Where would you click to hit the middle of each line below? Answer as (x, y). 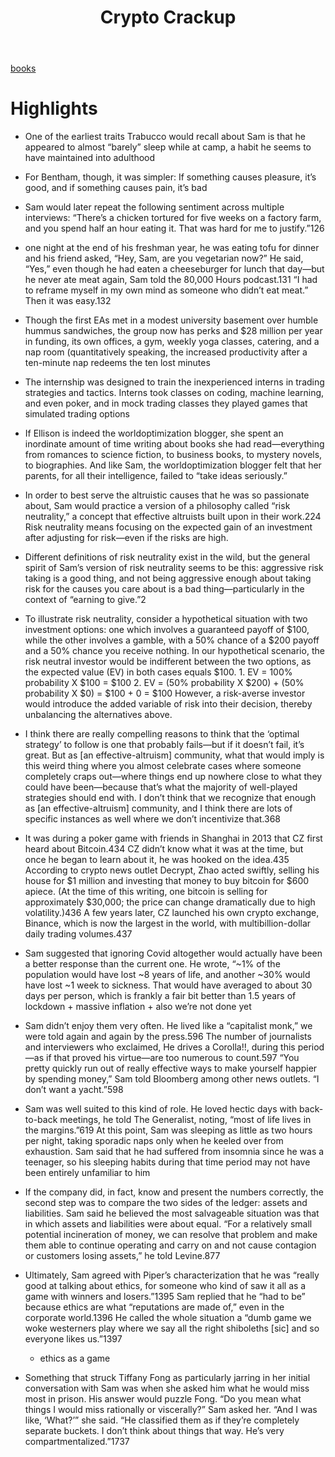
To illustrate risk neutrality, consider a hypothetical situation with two (166, 619)
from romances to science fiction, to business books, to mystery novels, (173, 455)
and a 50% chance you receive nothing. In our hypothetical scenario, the (174, 651)
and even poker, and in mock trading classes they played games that (166, 403)
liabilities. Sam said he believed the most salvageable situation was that (172, 1213)
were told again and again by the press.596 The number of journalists (168, 1037)
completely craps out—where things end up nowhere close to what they (173, 777)
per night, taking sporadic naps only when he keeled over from (154, 1141)
